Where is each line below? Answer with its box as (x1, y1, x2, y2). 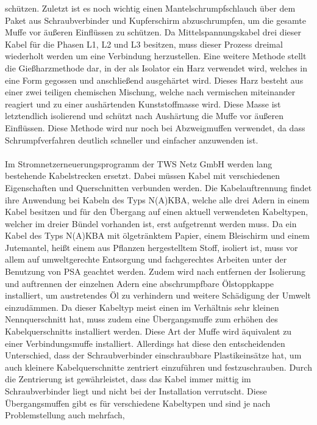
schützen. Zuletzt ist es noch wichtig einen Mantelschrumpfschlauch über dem (5, 2, 296, 14)
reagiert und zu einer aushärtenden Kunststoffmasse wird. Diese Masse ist (5, 97, 281, 110)
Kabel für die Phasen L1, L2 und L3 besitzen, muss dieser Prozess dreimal (5, 37, 283, 50)
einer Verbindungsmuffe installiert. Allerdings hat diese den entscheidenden (5, 336, 285, 349)
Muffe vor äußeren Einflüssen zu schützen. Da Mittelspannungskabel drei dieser (5, 26, 301, 38)
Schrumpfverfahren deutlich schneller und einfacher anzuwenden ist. (5, 133, 258, 146)
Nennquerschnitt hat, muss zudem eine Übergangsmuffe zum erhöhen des (5, 313, 278, 325)
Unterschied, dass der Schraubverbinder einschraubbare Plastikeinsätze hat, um (5, 349, 302, 361)
